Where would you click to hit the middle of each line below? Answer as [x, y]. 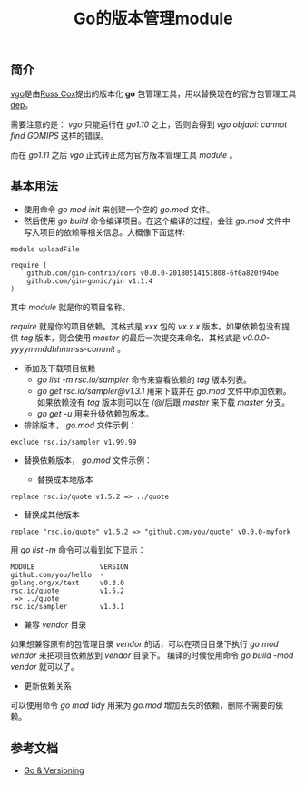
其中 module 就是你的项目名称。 [70, 307]
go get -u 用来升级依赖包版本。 [95, 414]
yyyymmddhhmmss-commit [63, 349]
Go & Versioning [54, 770]
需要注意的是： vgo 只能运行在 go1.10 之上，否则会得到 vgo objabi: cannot [149, 124]
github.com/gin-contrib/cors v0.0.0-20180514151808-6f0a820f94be [153, 273]
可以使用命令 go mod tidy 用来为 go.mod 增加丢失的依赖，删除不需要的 [143, 705]
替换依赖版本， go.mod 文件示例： [88, 460]
